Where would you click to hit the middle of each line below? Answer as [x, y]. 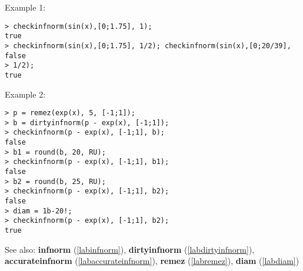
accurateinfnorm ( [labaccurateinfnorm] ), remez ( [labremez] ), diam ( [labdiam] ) [152, 261]
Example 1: [25, 7]
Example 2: [25, 94]
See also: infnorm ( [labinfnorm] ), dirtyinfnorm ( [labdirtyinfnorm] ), [130, 249]
